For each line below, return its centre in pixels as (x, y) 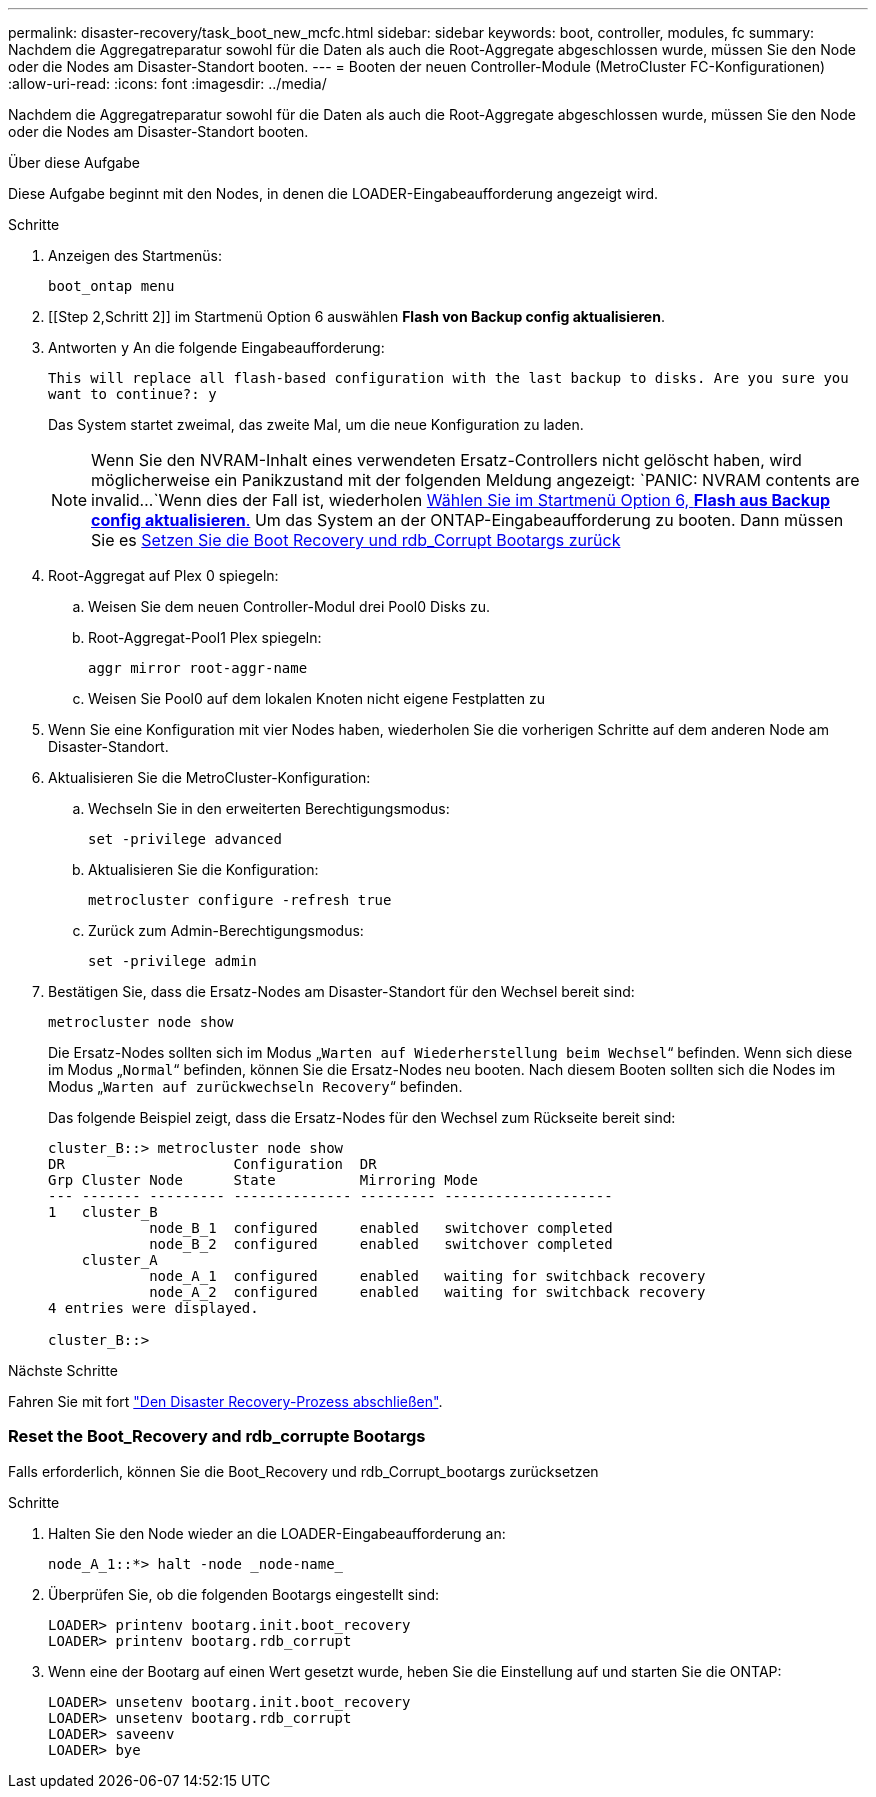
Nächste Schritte (63, 1370)
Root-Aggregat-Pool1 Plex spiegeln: (205, 637)
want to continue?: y (132, 394)
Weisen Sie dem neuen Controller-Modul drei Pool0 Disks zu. (289, 606)
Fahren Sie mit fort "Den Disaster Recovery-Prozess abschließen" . (225, 1401)
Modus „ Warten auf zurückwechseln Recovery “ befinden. (255, 1086)
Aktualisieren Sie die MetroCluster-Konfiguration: (209, 777)
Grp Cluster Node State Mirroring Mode (263, 1180)
